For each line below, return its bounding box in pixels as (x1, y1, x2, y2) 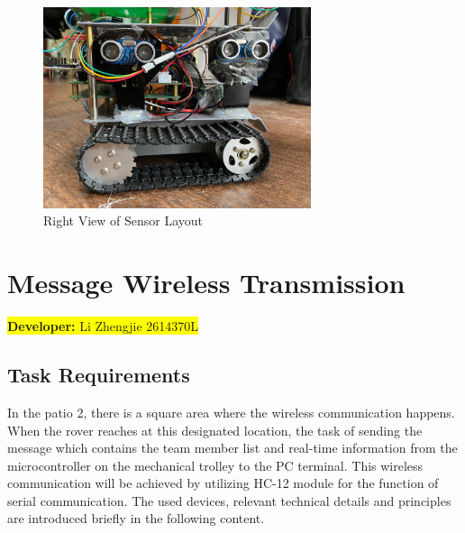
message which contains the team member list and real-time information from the (7, 438, 458, 457)
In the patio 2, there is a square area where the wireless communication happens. (7, 402, 455, 421)
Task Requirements (7, 361, 190, 389)
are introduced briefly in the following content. (7, 509, 265, 528)
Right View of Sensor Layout (43, 211, 204, 230)
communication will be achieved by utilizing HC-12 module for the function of (7, 473, 439, 492)
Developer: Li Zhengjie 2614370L (7, 317, 199, 335)
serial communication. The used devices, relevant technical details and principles (7, 491, 451, 510)
